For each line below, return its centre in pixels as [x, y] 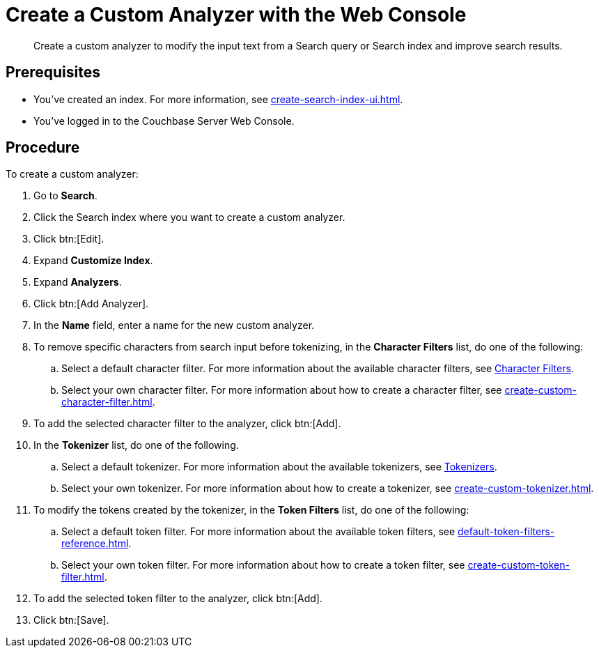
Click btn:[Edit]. [69, 239]
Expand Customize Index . [93, 261]
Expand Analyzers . [78, 282]
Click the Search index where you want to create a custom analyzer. [189, 217]
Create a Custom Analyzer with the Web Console [236, 15]
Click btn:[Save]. [71, 620]
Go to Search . [65, 196]
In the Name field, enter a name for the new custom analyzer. [174, 325]
